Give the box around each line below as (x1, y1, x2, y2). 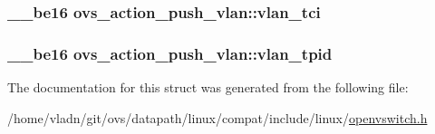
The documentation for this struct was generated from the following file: (7, 78, 409, 97)
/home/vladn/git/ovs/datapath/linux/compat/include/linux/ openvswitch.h (7, 108, 428, 127)
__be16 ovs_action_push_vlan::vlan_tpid (7, 42, 333, 64)
